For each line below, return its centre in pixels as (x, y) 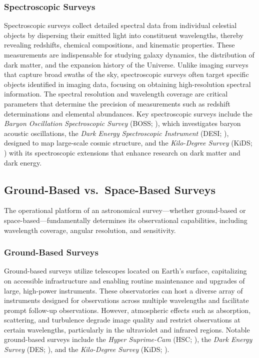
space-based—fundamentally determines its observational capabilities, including (126, 220)
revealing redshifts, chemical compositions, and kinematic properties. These (119, 45)
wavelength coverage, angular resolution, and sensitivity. (90, 230)
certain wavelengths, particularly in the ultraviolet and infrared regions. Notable (127, 329)
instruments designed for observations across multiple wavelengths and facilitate (126, 300)
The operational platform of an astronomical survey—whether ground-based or (125, 210)
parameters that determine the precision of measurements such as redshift (117, 103)
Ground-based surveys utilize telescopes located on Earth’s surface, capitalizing (125, 271)
